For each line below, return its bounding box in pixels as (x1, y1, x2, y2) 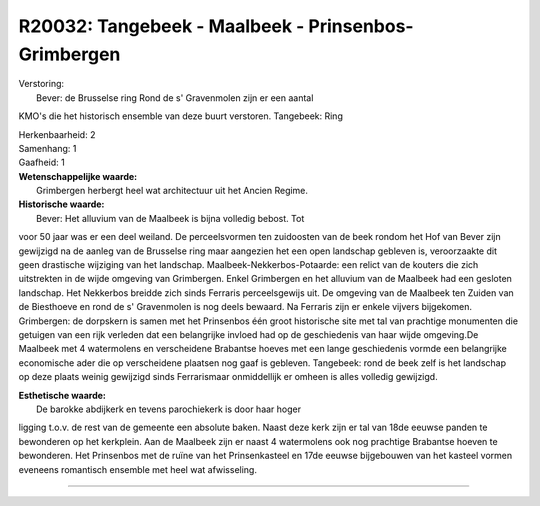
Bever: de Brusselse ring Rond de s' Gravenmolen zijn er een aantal (36, 91, 314, 104)
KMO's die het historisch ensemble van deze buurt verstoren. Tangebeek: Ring (18, 110, 344, 122)
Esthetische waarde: (18, 389, 107, 401)
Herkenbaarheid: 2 (18, 128, 96, 140)
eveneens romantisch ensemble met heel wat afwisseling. (18, 463, 257, 475)
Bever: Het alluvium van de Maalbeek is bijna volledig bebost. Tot (36, 212, 305, 224)
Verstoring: (18, 78, 65, 90)
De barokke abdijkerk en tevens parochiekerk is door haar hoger (36, 403, 302, 415)
